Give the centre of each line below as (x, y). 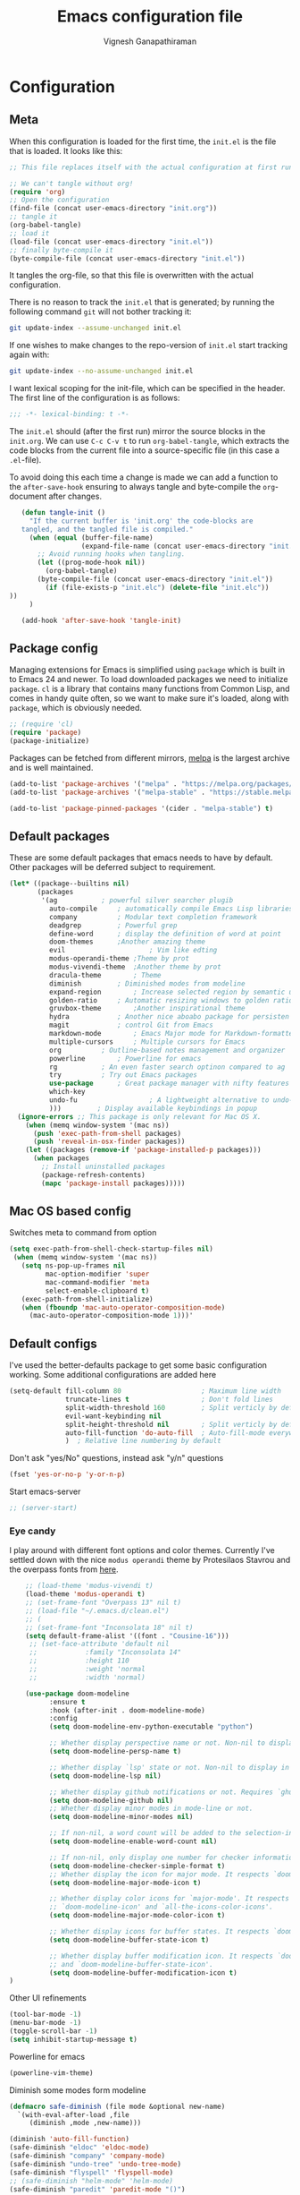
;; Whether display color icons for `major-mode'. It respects (169, 1899)
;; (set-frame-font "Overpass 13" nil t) (103, 1603)
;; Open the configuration (59, 200)
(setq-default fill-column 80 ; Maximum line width (145, 1391)
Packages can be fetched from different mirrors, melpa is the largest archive (150, 757)
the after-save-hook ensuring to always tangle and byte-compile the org (142, 487)
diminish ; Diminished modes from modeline (147, 983)
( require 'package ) (46, 733)
